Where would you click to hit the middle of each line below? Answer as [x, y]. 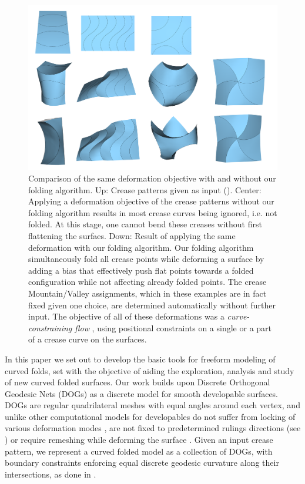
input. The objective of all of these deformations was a [126, 316]
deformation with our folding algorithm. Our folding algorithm [141, 247]
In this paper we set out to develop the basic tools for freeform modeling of [140, 359]
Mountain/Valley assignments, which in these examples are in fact [148, 293]
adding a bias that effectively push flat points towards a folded [141, 270]
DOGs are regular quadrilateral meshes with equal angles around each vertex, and [152, 405]
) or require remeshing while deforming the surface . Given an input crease [139, 440]
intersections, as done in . [51, 474]
